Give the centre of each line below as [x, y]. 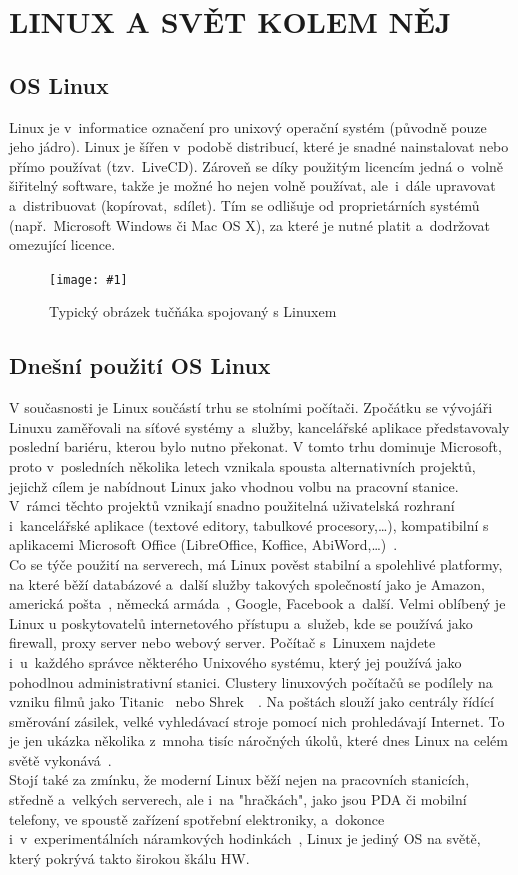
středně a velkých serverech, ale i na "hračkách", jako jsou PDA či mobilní [238, 799]
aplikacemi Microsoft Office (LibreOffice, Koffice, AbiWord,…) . [203, 544]
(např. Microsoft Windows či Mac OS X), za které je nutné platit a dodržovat [249, 224]
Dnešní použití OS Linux [140, 365]
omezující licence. [62, 244]
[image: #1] [88, 279]
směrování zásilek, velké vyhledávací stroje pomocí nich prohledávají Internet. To [257, 720]
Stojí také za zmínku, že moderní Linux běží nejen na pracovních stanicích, [239, 779]
